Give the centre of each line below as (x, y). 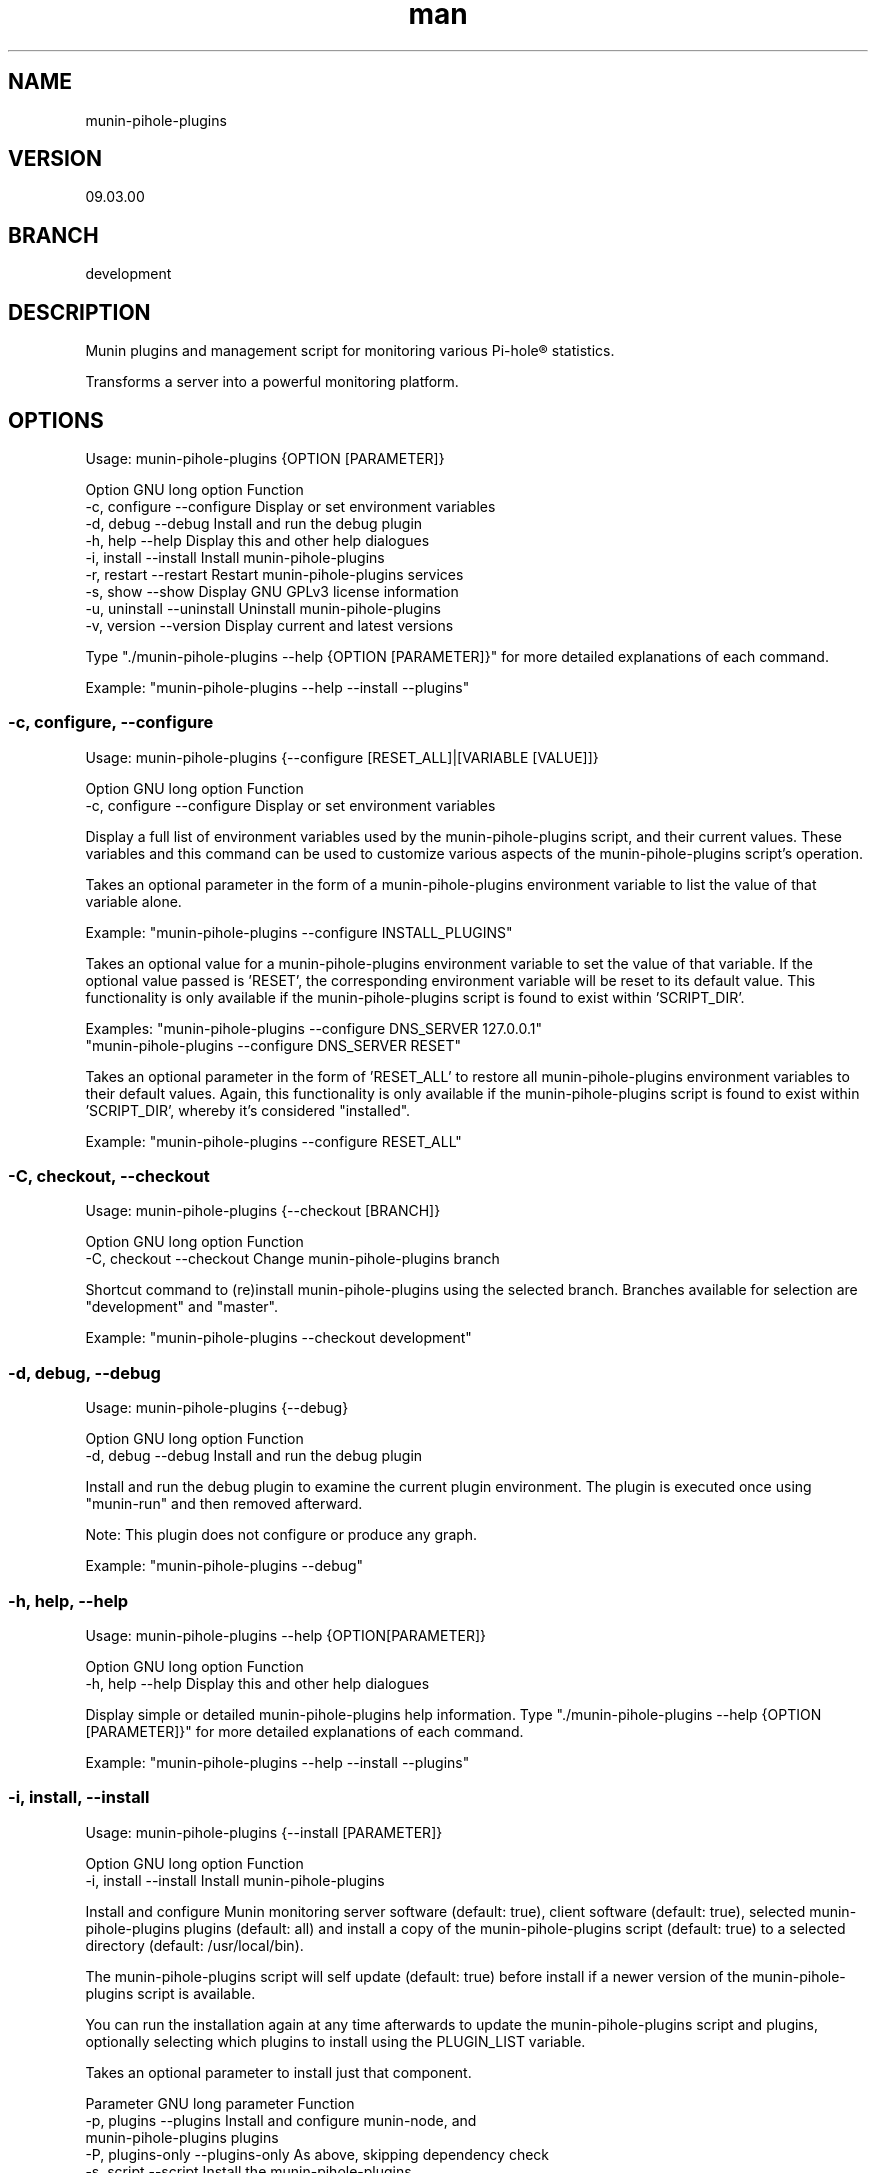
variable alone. (133, 901)
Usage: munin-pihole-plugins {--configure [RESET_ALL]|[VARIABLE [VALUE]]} (342, 757)
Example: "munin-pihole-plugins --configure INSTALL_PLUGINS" (299, 932)
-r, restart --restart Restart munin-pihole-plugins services (274, 574)
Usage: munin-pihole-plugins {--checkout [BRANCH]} (263, 1211)
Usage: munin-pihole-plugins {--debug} (217, 1408)
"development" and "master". (181, 1307)
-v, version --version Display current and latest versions (269, 625)
